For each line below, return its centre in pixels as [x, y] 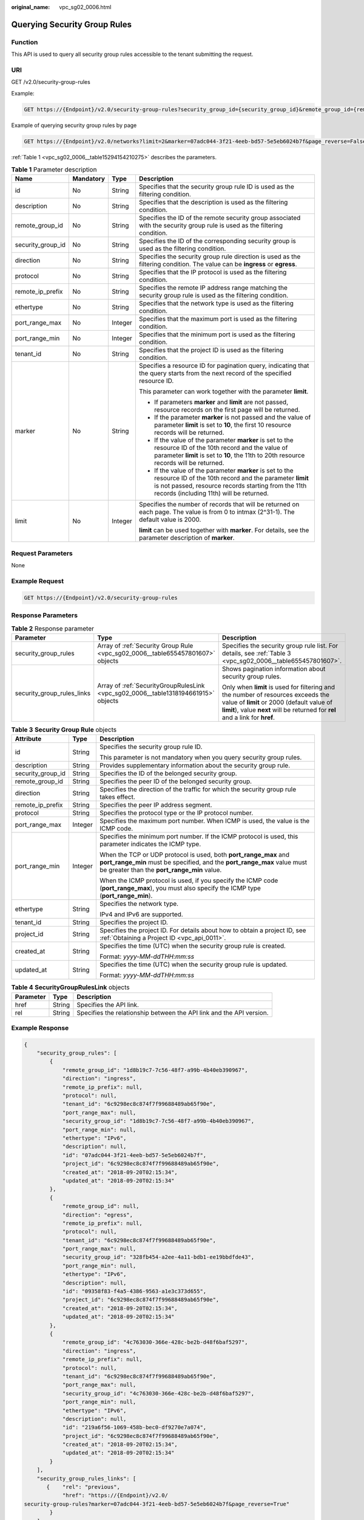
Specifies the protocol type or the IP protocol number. [176, 813]
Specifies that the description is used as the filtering [213, 202]
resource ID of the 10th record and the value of [221, 448]
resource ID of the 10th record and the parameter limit [231, 478]
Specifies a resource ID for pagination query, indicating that [224, 366]
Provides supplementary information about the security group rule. [195, 765]
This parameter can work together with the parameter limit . [224, 392]
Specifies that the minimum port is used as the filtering [217, 334]
